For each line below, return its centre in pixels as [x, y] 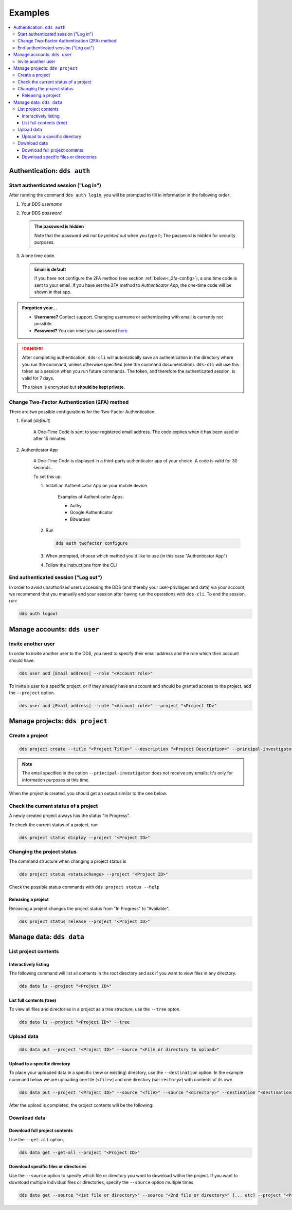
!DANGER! [33, 348]
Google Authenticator [91, 513]
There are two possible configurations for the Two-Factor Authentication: [82, 412]
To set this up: [47, 476]
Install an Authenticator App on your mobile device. [97, 486]
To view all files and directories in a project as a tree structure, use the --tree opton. [95, 1009]
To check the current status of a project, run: [54, 825]
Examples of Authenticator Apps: [91, 496]
